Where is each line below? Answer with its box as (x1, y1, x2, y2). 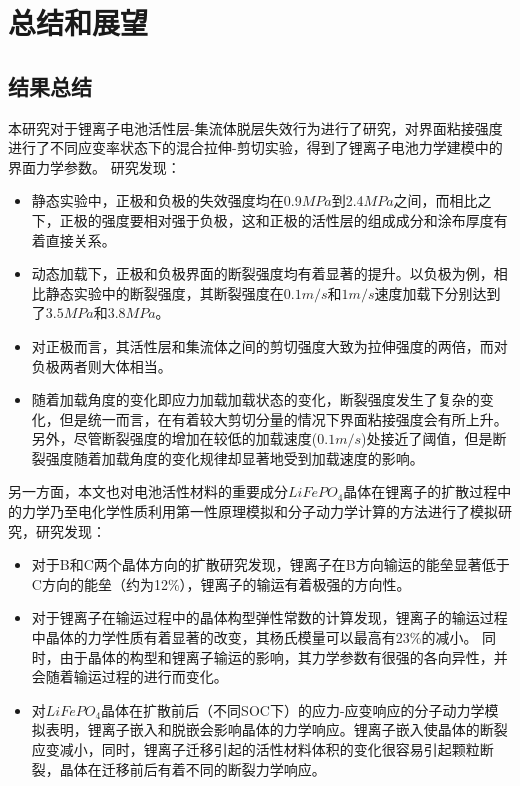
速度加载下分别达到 (374, 282, 501, 303)
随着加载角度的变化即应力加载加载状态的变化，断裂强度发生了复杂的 (31, 389, 480, 410)
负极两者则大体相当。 (31, 355, 172, 376)
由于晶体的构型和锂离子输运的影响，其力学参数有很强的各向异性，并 (59, 646, 508, 667)
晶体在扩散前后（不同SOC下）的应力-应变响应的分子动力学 (101, 699, 485, 720)
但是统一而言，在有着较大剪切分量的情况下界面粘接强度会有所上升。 (59, 408, 508, 429)
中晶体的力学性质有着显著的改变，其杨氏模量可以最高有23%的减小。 (31, 627, 478, 648)
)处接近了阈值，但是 (361, 428, 493, 449)
